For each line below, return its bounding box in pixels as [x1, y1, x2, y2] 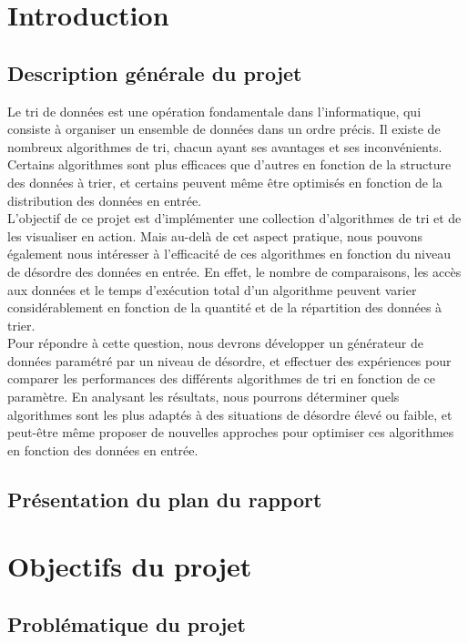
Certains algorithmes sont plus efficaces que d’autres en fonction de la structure [7, 155, 452, 174]
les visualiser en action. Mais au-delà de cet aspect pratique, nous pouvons [7, 226, 422, 245]
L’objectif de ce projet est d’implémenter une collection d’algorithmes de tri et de [7, 209, 462, 228]
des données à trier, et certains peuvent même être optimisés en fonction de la [7, 172, 443, 191]
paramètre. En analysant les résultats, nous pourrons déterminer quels [7, 387, 400, 406]
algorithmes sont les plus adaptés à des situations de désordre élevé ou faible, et [7, 404, 453, 424]
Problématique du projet [7, 610, 246, 638]
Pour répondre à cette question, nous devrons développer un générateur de [7, 333, 423, 352]
